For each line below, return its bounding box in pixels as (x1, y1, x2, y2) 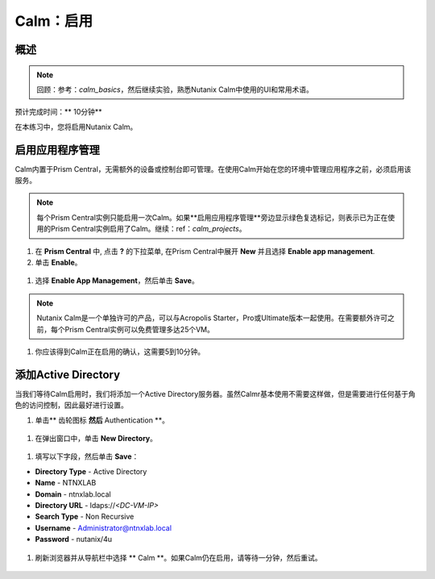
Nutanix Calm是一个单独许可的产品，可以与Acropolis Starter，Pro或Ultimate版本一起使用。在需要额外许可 (36, 313, 388, 323)
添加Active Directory (14, 368, 121, 381)
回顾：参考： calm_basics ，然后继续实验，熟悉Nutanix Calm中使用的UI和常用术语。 (36, 85, 313, 94)
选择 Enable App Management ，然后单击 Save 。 (35, 276, 199, 285)
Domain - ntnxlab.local (35, 489, 112, 499)
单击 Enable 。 (35, 257, 82, 267)
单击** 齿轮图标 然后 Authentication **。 (35, 415, 169, 425)
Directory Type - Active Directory (35, 466, 147, 476)
